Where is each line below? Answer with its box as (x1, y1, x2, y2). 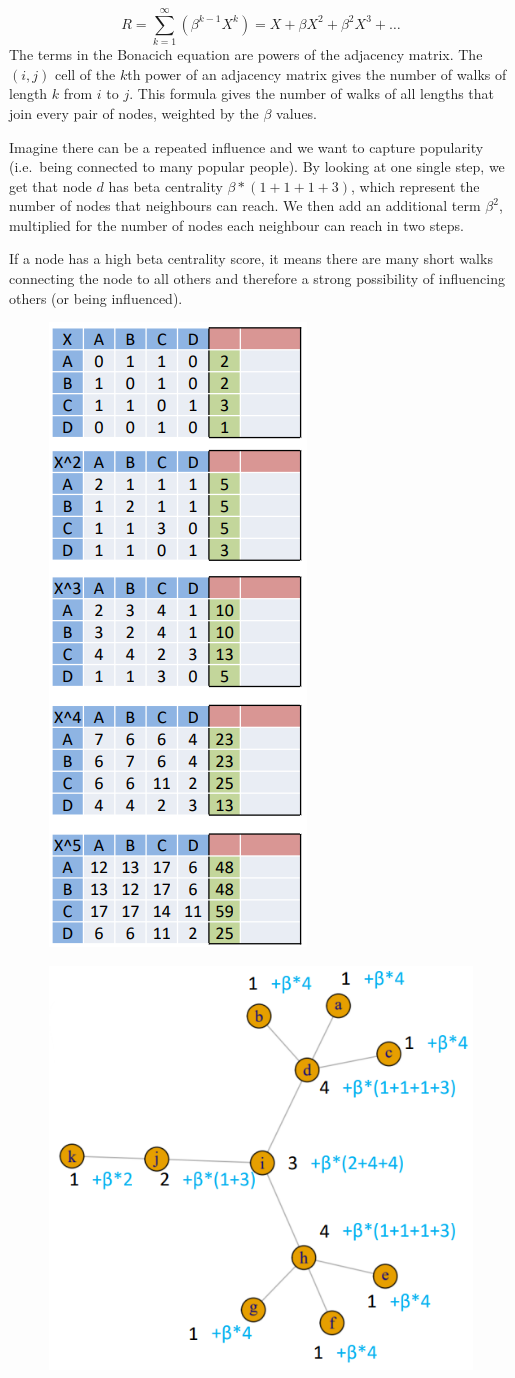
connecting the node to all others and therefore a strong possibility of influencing (9, 268, 505, 289)
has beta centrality (108, 175, 223, 196)
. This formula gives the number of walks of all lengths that (129, 83, 495, 104)
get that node (9, 175, 92, 196)
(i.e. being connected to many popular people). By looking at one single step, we (9, 156, 505, 177)
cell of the (54, 63, 116, 84)
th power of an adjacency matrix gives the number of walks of (127, 63, 507, 84)
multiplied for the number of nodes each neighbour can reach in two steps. (9, 214, 464, 235)
